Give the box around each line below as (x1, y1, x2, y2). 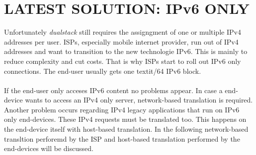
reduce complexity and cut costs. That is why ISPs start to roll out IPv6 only (4, 55, 241, 66)
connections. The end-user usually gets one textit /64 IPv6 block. (4, 65, 201, 76)
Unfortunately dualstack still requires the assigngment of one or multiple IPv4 (4, 27, 241, 37)
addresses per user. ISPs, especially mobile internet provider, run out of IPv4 (4, 36, 239, 47)
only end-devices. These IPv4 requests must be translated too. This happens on (4, 114, 247, 124)
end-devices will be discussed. (4, 143, 93, 154)
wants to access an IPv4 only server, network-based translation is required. (25, 95, 253, 105)
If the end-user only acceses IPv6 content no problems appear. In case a (4, 85, 223, 95)
